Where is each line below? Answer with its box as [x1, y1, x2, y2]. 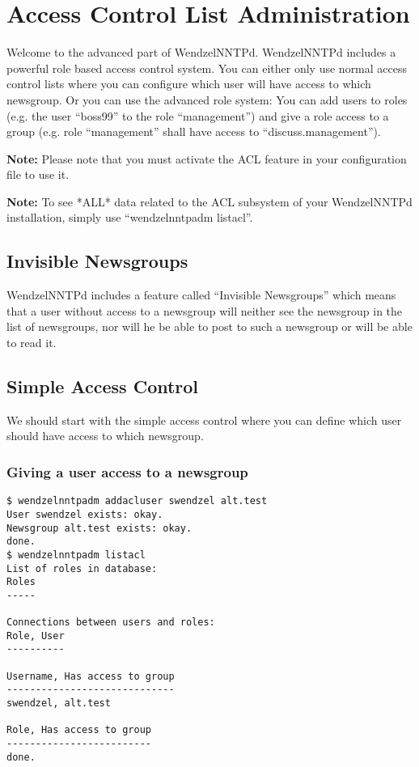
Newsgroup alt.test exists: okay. [6, 522, 193, 534]
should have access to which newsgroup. [6, 427, 204, 444]
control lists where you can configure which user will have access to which [6, 75, 371, 92]
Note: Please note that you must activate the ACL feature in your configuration [6, 150, 407, 167]
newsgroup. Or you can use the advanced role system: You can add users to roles [6, 91, 408, 108]
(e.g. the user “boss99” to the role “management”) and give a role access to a [6, 107, 389, 124]
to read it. [6, 334, 57, 351]
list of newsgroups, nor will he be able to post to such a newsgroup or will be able [6, 318, 413, 335]
